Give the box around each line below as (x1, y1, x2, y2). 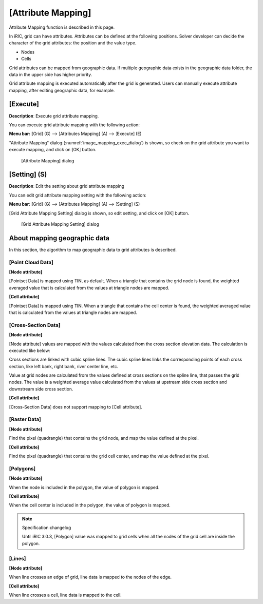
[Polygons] (9, 465, 36, 472)
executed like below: (9, 348, 51, 353)
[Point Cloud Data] (9, 259, 54, 266)
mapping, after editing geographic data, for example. (9, 87, 115, 93)
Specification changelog (22, 525, 71, 531)
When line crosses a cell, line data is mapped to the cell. (9, 592, 122, 598)
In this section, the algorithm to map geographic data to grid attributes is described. (9, 247, 177, 253)
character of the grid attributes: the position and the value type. (9, 40, 136, 46)
